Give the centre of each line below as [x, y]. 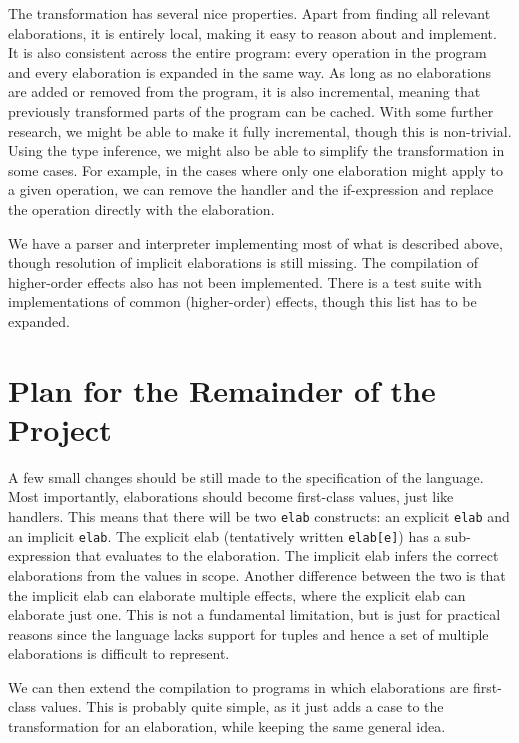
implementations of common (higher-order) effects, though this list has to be [242, 301]
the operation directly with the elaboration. [141, 208]
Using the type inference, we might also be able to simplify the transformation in [256, 150]
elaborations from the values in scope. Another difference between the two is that [257, 574]
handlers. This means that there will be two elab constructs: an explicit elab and [259, 516]
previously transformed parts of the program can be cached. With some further [251, 110]
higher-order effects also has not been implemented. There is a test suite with [245, 281]
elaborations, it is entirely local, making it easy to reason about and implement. [252, 32]
